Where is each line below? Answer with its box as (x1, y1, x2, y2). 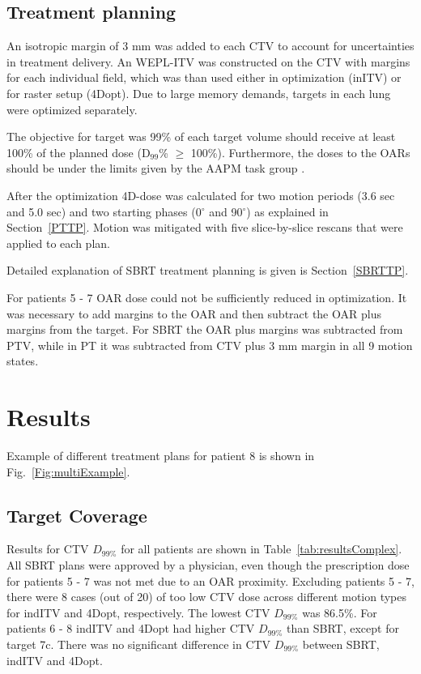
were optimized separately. (6, 100, 138, 117)
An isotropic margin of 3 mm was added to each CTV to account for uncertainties (6, 37, 415, 54)
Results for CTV (6, 540, 89, 557)
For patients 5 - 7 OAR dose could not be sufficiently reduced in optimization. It (6, 288, 407, 305)
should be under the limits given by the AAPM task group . (6, 160, 305, 177)
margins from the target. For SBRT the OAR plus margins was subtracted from (6, 321, 403, 338)
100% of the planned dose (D (6, 143, 151, 160)
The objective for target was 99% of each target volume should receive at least (6, 128, 396, 145)
